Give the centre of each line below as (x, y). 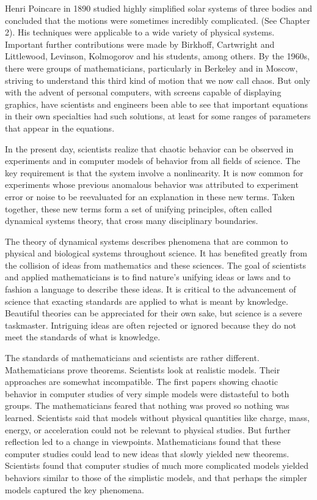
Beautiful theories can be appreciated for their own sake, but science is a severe (154, 313)
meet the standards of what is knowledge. (83, 337)
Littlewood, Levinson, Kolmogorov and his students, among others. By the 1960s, (157, 56)
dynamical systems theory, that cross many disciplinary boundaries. (132, 221)
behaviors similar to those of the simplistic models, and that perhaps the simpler (156, 477)
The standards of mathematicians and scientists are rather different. (132, 358)
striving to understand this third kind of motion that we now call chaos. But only (158, 80)
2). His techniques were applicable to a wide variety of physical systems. (140, 32)
